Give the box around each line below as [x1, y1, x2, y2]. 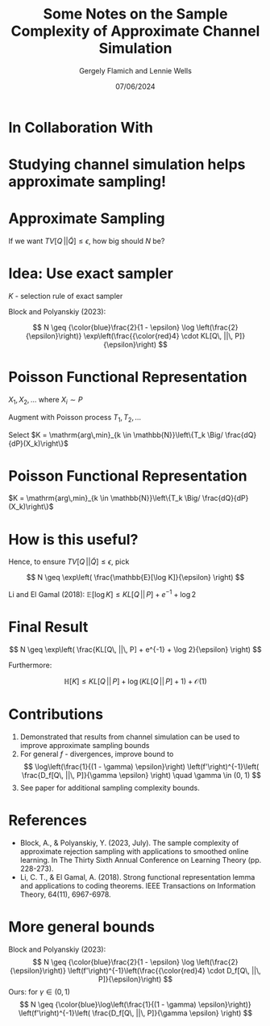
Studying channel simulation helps [8, 155, 246, 174]
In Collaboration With [8, 118, 153, 137]
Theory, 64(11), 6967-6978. [19, 889, 111, 899]
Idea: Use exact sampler [8, 264, 173, 283]
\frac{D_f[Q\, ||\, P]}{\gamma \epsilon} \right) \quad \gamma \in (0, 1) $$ [21, 770, 262, 780]
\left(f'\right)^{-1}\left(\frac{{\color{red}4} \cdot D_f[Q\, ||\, [67, 965, 262, 975]
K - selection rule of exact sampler [8, 292, 123, 301]
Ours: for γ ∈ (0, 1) [8, 986, 71, 996]
